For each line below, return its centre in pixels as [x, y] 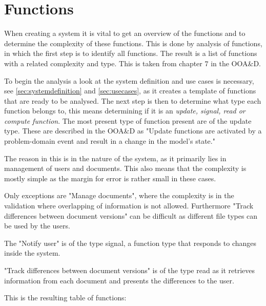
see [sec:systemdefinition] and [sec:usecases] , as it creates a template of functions [130, 91]
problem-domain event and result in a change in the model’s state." [110, 141]
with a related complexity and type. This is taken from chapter [103, 63]
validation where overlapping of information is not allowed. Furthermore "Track [129, 206]
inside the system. [32, 253]
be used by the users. [37, 226]
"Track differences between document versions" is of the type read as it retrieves [130, 270]
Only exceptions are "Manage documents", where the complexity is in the [119, 195]
